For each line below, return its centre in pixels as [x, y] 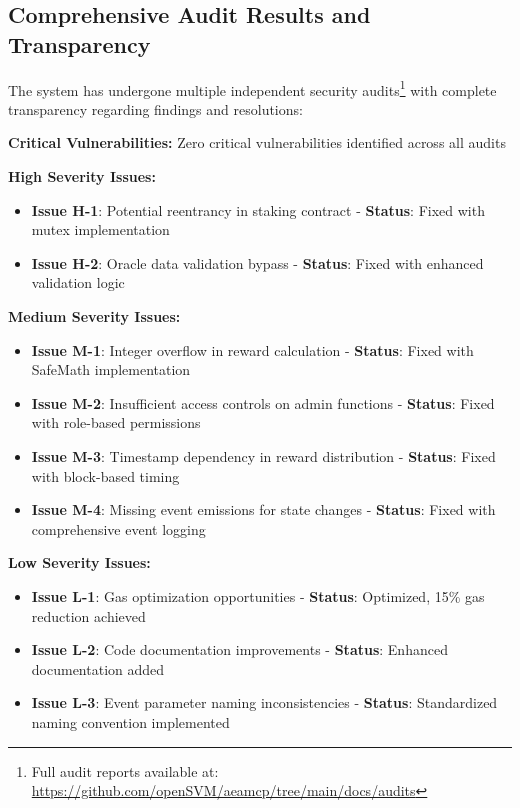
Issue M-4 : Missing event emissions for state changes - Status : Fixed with [263, 509]
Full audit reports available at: [125, 770]
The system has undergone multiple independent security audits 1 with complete [252, 88]
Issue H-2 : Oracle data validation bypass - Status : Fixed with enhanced [257, 262]
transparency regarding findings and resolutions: [155, 108]
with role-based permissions [116, 422]
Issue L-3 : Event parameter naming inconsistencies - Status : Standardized [264, 702]
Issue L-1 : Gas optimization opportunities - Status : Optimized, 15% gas [258, 595]
